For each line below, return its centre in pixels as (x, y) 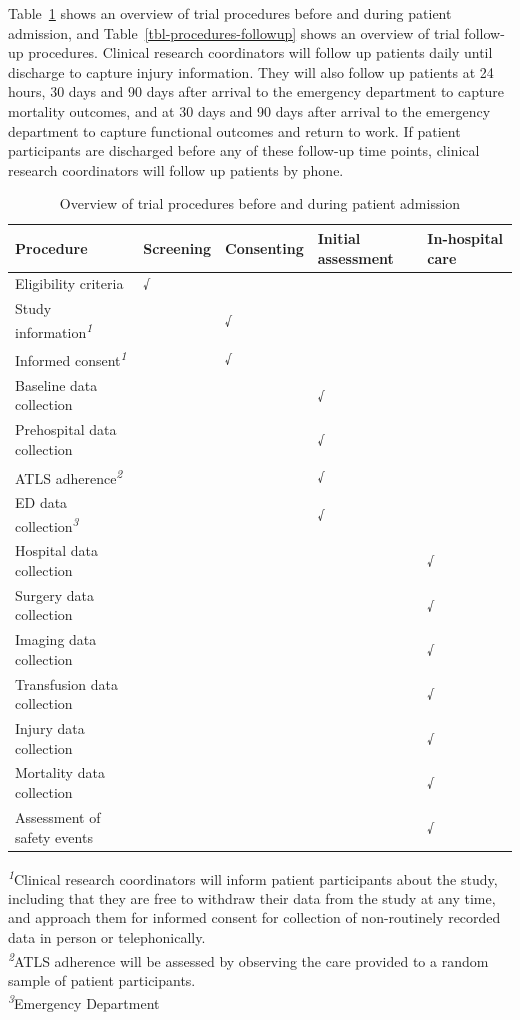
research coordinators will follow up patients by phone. (176, 169)
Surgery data (55, 594)
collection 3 (47, 524)
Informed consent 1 (71, 358)
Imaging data (56, 639)
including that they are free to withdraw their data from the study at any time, (252, 897)
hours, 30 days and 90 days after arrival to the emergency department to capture (256, 91)
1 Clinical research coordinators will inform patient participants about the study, (253, 877)
